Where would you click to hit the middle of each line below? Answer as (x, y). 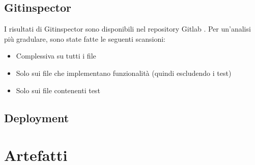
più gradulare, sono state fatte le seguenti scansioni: (85, 38)
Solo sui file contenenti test (58, 90)
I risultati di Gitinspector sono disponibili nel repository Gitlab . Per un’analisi (127, 29)
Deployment (37, 117)
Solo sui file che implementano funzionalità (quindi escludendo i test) (124, 73)
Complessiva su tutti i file (56, 56)
